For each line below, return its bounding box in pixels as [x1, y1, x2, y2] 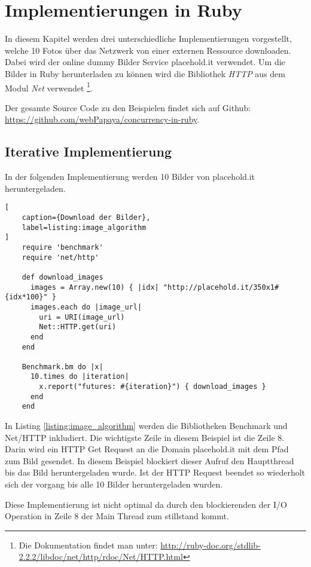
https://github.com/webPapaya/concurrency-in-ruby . [5, 113, 200, 125]
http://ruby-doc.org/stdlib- [160, 538, 261, 551]
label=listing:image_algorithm [22, 223, 147, 232]
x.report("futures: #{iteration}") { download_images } [39, 382, 266, 391]
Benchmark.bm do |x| [22, 362, 103, 371]
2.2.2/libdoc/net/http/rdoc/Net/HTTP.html [19, 550, 183, 563]
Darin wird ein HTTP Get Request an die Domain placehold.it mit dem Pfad [5, 443, 289, 455]
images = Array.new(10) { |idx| [30, 283, 159, 292]
